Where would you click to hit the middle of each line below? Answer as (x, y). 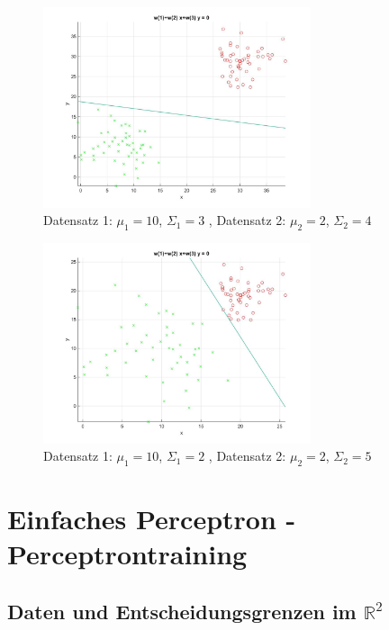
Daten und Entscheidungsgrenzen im (182, 611)
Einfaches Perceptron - (152, 519)
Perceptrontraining (127, 554)
